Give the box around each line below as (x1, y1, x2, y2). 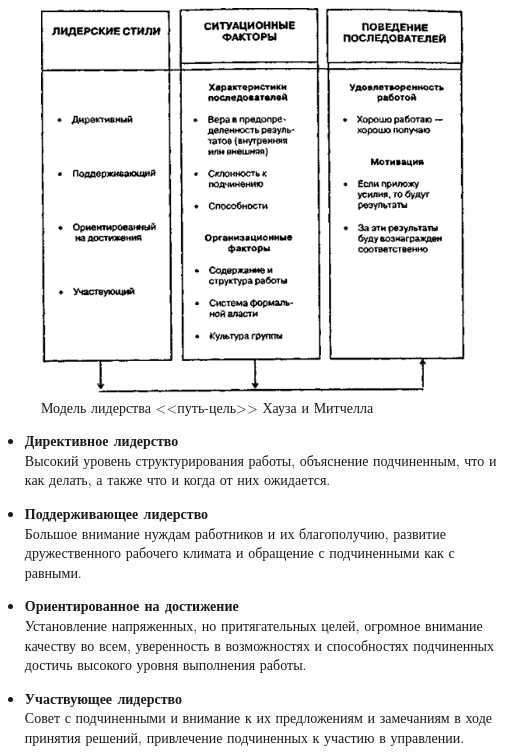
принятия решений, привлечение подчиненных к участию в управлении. (24, 727, 465, 747)
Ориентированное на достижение (24, 595, 239, 616)
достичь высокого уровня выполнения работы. (24, 654, 307, 675)
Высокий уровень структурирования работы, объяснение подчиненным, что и (24, 449, 497, 470)
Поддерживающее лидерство (24, 503, 209, 524)
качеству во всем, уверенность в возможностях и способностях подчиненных (24, 634, 495, 655)
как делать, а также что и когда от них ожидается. (24, 469, 331, 490)
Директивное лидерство (24, 430, 179, 451)
